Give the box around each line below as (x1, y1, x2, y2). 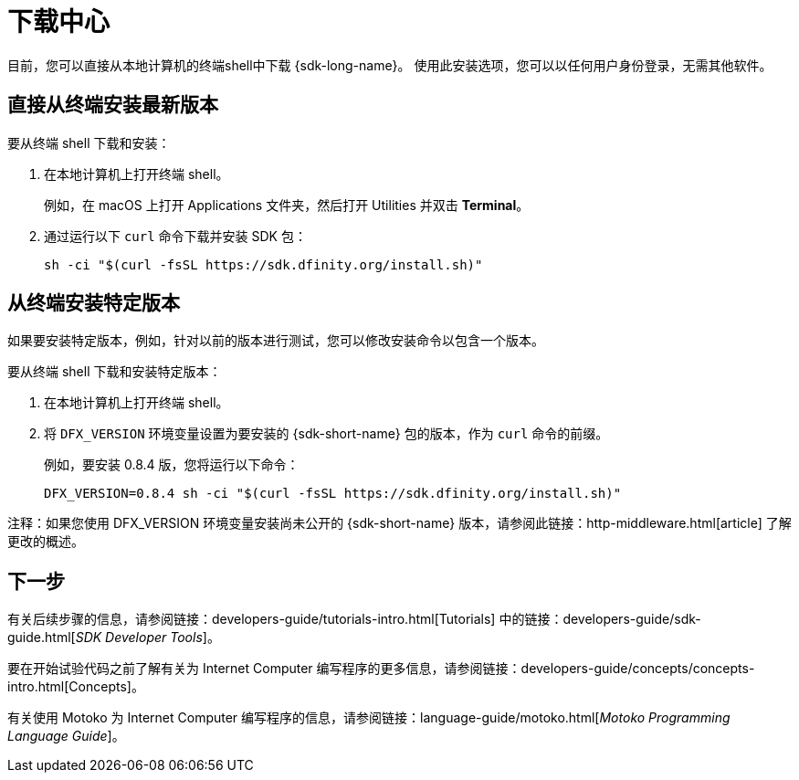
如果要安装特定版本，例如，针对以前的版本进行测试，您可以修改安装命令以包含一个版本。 (7, 332, 544, 349)
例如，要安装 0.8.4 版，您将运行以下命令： (44, 457, 300, 473)
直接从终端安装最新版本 (7, 93, 218, 117)
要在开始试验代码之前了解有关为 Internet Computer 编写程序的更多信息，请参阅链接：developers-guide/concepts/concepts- (7, 660, 755, 677)
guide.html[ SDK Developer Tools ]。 (7, 629, 220, 646)
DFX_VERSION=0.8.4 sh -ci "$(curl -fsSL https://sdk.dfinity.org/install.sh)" (44, 486, 622, 501)
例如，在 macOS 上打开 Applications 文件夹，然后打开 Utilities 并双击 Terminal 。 (44, 196, 530, 213)
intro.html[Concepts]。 (7, 679, 144, 695)
